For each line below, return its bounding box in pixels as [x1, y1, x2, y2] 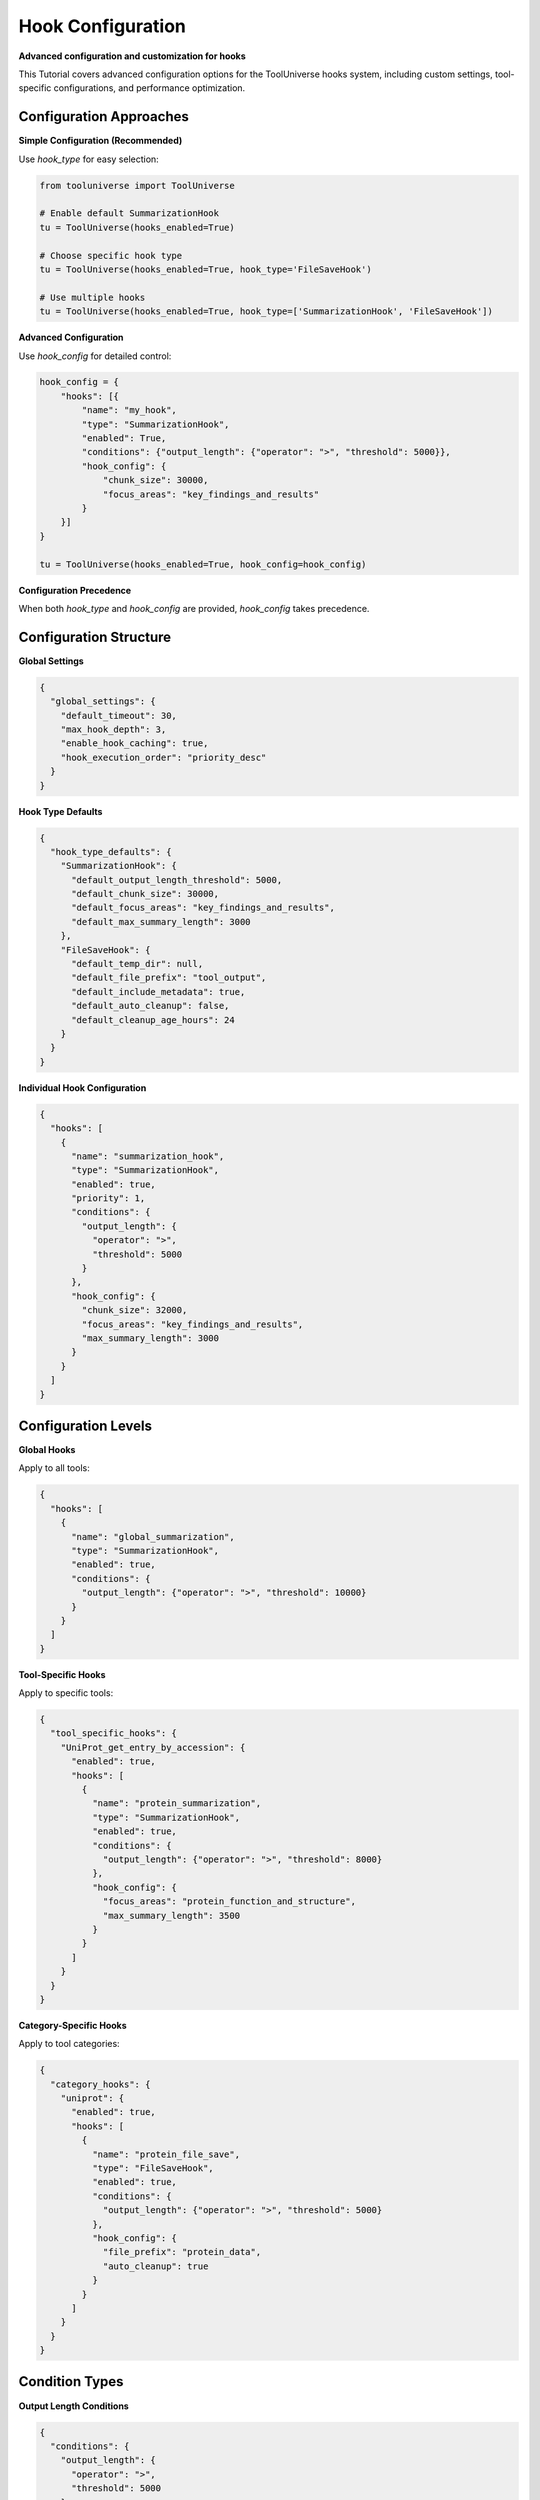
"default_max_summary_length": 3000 [71, 916, 251, 927]
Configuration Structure [18, 628, 172, 645]
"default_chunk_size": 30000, [71, 888, 220, 900]
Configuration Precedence [18, 584, 132, 596]
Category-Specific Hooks [18, 2019, 127, 2031]
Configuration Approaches [18, 108, 189, 125]
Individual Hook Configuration [18, 1081, 147, 1094]
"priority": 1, [71, 1193, 146, 1204]
